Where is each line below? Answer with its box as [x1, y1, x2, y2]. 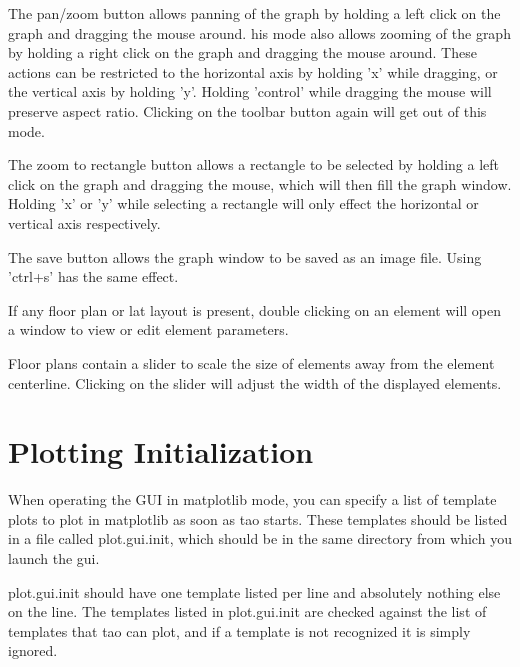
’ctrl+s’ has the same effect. [8, 266, 179, 287]
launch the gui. [8, 548, 100, 568]
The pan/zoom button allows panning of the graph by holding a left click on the [8, 3, 501, 23]
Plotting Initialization [8, 431, 314, 472]
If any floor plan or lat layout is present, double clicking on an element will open [8, 299, 502, 320]
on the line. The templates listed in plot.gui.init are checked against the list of [8, 601, 487, 622]
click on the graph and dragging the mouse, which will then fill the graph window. [8, 173, 512, 194]
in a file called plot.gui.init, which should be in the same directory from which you [8, 528, 512, 549]
